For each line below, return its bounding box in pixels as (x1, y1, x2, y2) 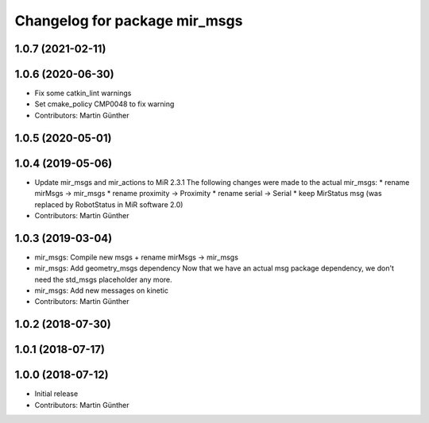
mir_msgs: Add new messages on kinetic (34, 286, 168, 295)
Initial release (34, 389, 79, 398)
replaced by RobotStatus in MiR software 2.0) (34, 199, 184, 210)
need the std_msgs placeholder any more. (34, 275, 172, 284)
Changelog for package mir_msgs (14, 12, 243, 29)
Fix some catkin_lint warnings (34, 88, 132, 98)
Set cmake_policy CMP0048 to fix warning (34, 99, 175, 109)
